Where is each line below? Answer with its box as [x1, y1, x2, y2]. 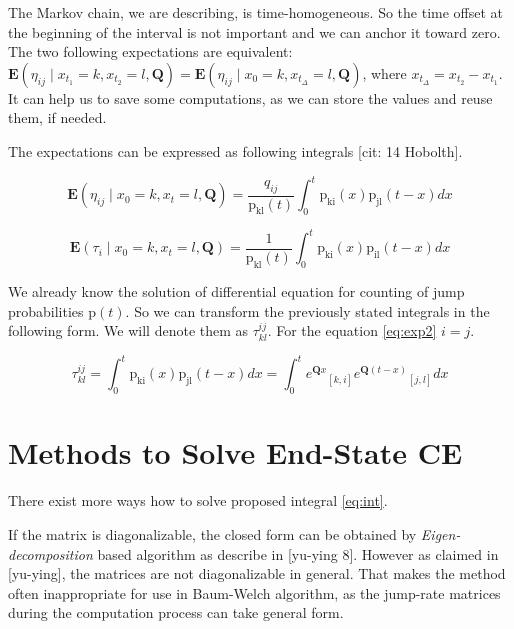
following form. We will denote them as [8, 320, 249, 341]
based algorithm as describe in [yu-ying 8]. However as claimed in [97, 543, 499, 564]
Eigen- [420, 523, 461, 544]
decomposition [8, 543, 93, 564]
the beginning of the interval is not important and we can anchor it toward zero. [8, 21, 501, 42]
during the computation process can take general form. [8, 602, 344, 623]
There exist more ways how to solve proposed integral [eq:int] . [8, 490, 388, 511]
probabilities [8, 300, 84, 321]
